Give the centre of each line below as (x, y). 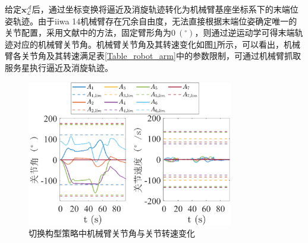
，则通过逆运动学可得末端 (245, 32)
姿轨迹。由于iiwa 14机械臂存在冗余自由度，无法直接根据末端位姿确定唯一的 (151, 21)
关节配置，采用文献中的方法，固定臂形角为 (88, 32)
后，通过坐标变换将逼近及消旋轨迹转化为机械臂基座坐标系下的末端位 (165, 9)
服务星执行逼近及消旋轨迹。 (59, 67)
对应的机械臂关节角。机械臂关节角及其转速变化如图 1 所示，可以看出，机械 (156, 44)
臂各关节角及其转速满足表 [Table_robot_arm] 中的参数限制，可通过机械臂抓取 (153, 56)
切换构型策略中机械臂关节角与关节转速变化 (112, 233)
